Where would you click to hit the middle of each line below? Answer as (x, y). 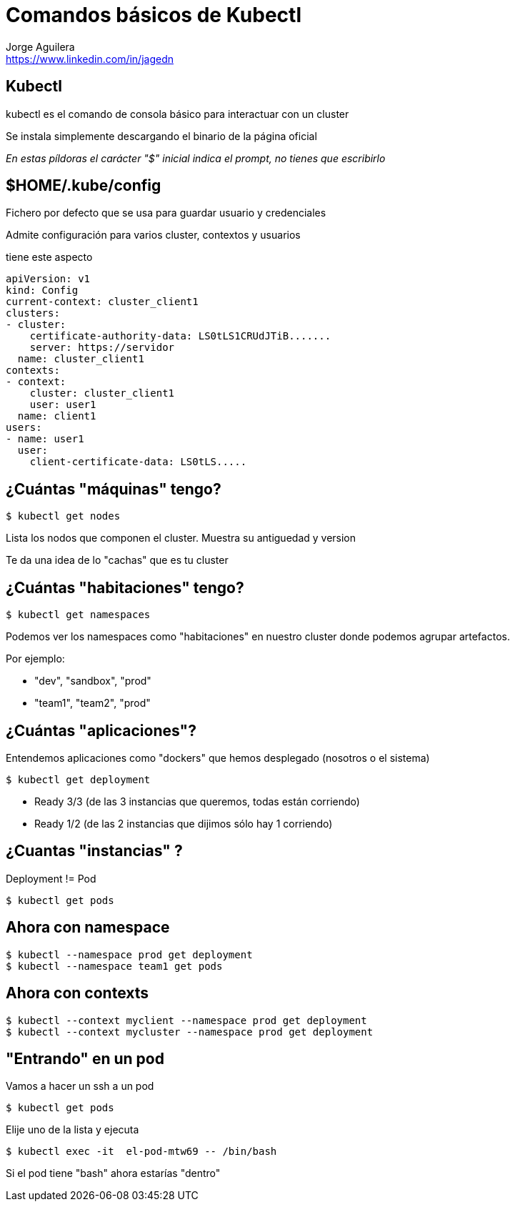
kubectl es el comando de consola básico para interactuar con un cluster (177, 114)
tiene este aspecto (49, 257)
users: (24, 428)
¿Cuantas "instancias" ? (94, 851)
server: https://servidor (102, 348)
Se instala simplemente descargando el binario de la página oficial (161, 136)
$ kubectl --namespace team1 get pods (114, 966)
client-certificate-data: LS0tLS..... (138, 462)
